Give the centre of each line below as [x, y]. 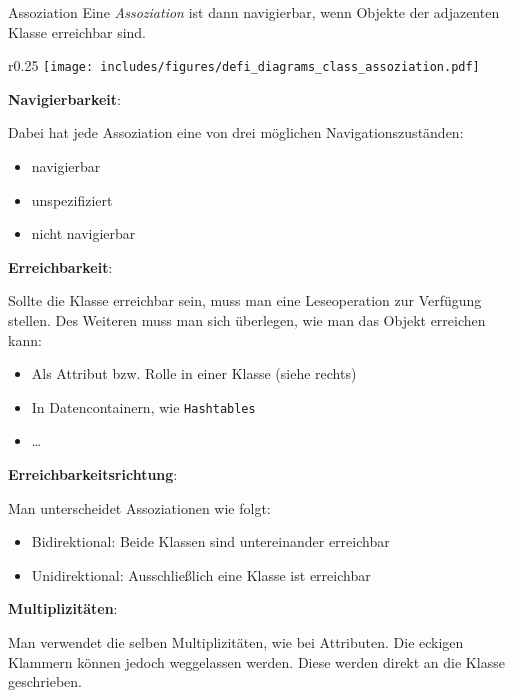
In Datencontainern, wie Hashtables [143, 406]
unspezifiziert [72, 199]
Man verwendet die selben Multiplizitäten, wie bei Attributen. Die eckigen [236, 642]
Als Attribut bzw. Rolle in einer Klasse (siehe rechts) [194, 373]
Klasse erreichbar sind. [77, 31]
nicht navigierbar [83, 233]
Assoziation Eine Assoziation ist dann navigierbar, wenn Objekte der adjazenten [254, 12]
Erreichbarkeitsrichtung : [93, 474]
